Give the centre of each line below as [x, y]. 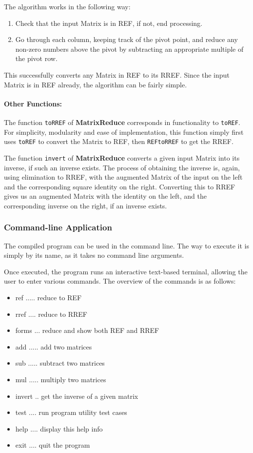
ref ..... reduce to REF [49, 298]
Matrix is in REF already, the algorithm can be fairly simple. [96, 84]
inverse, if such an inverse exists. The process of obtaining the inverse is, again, [122, 167]
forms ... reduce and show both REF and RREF [87, 330]
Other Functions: [33, 103]
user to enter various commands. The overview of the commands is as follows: [120, 281]
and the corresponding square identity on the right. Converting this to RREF [120, 186]
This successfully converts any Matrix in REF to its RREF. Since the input [117, 74]
